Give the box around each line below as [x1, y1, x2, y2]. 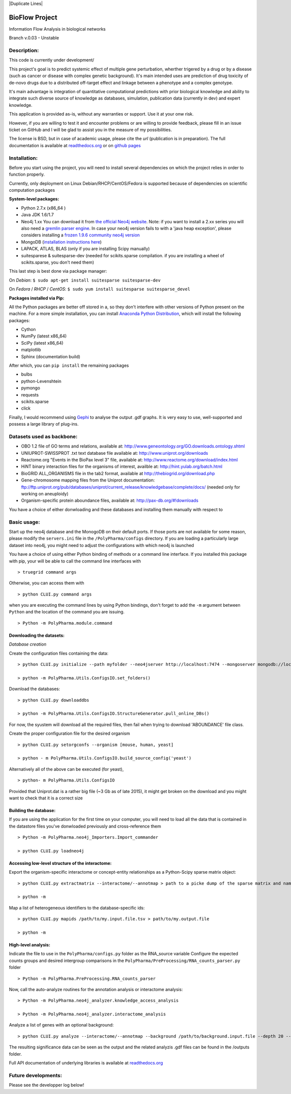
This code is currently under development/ [9, 57, 95, 63]
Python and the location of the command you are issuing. [9, 609, 125, 615]
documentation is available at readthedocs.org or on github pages [9, 142, 141, 148]
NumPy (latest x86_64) [21, 333, 67, 339]
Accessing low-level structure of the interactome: [9, 860, 112, 866]
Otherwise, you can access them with [9, 580, 84, 586]
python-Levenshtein [21, 378, 62, 384]
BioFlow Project [9, 13, 58, 21]
